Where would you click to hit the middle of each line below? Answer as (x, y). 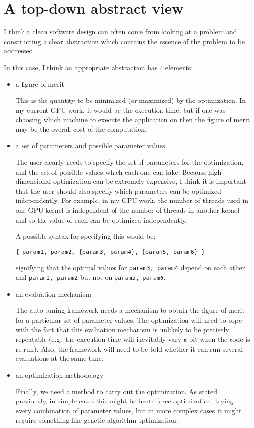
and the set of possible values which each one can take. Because (111, 171)
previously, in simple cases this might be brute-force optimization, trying (124, 401)
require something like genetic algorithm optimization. (97, 420)
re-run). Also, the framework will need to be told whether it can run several (129, 348)
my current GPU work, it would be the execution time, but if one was (120, 110)
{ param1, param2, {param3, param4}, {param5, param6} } (110, 252)
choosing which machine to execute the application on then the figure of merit (133, 119)
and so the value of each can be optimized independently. (101, 219)
